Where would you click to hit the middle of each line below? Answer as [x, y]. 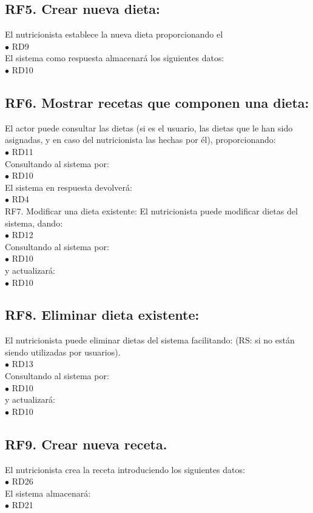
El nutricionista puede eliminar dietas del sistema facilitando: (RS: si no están [150, 340]
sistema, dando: [34, 223]
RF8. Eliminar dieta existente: [102, 315]
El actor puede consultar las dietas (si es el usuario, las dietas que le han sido [149, 127]
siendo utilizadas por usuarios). [63, 352]
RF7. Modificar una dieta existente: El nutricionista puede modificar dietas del [151, 210]
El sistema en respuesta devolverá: [69, 187]
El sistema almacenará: [48, 493]
